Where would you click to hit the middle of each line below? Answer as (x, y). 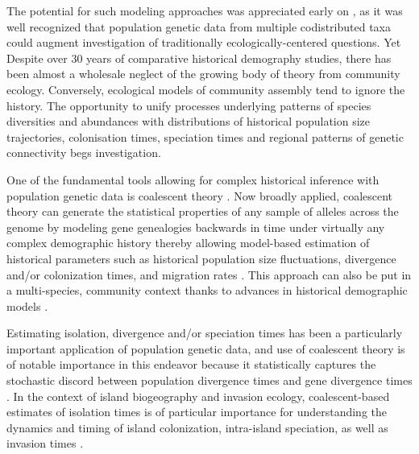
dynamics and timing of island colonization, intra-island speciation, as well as (197, 427)
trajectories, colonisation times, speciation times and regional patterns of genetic (205, 136)
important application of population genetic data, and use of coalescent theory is (206, 348)
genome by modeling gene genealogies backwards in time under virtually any (196, 227)
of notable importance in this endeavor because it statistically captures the (191, 364)
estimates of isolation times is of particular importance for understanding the (197, 412)
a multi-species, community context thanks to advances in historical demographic (207, 290)
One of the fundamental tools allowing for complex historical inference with (193, 179)
